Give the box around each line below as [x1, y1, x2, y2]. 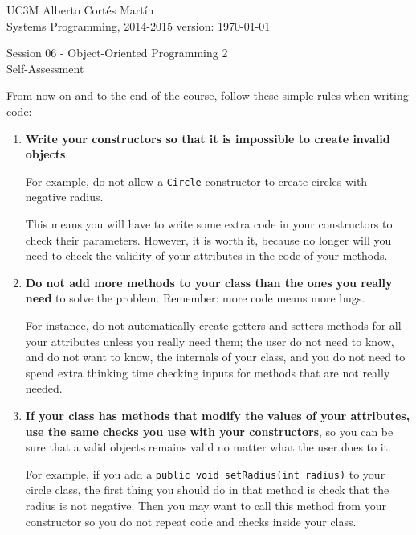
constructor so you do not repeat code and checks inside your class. [25, 512, 357, 529]
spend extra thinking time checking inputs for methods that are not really [25, 364, 390, 381]
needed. [25, 380, 63, 397]
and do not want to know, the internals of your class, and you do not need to [25, 348, 406, 365]
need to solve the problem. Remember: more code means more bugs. [25, 290, 365, 307]
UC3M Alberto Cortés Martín [6, 2, 154, 18]
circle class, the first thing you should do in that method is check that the [25, 481, 389, 498]
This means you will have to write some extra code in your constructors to [25, 216, 393, 232]
